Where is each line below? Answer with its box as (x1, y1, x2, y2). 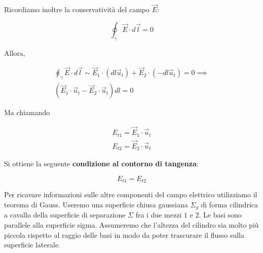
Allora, (4, 47, 25, 58)
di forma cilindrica (201, 199, 258, 209)
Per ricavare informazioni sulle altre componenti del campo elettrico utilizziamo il (4, 189, 257, 200)
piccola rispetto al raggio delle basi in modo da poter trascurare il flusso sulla (4, 229, 244, 240)
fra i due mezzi (135, 209, 182, 220)
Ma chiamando (4, 107, 50, 118)
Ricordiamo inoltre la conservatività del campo (4, 4, 149, 15)
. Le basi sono (199, 209, 242, 220)
